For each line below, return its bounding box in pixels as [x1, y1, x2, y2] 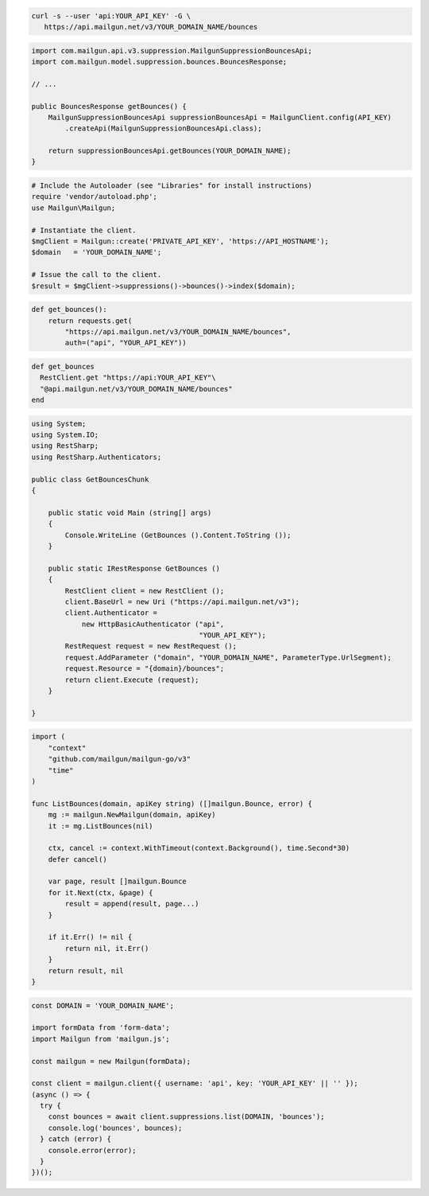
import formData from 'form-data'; [31, 1023, 170, 1032]
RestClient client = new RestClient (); [64, 586, 225, 595]
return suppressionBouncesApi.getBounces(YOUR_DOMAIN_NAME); [48, 146, 292, 155]
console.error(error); [48, 1146, 137, 1155]
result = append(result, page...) [64, 899, 199, 909]
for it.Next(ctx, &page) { [48, 888, 154, 897]
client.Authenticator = [64, 609, 158, 617]
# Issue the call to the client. [31, 271, 162, 279]
